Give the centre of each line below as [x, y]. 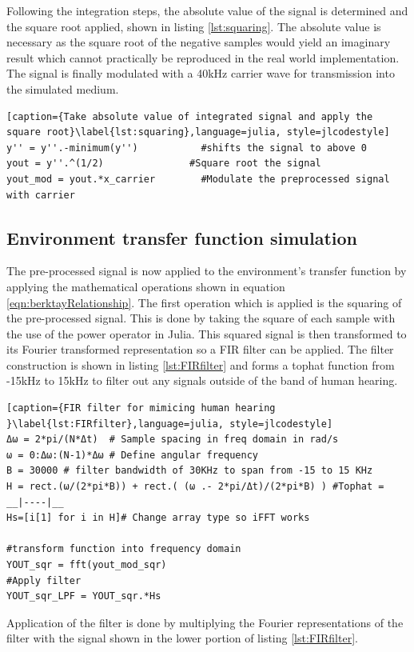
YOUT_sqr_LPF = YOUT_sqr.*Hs [84, 596]
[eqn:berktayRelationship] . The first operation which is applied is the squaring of [204, 302]
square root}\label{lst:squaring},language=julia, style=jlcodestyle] [198, 132]
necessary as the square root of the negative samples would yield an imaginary [199, 42]
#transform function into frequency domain [124, 549]
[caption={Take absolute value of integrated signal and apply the [190, 116]
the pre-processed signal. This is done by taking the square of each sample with [201, 318]
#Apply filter [44, 580]
